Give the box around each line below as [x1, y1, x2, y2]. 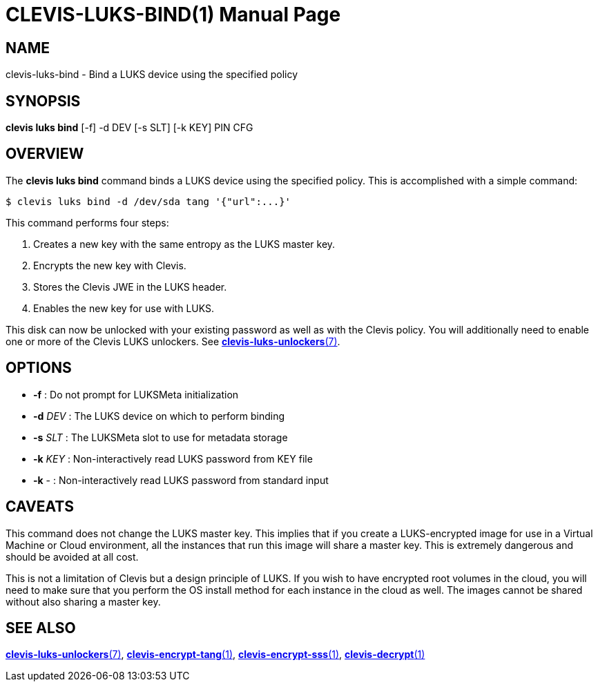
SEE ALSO [6, 619, 76, 637]
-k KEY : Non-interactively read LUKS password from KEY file [33, 452, 313, 465]
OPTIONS [6, 359, 72, 377]
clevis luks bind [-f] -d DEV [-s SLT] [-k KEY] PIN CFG [6, 122, 253, 134]
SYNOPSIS [6, 92, 81, 110]
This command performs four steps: [6, 216, 169, 229]
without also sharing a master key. [6, 595, 161, 608]
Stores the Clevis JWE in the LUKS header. [33, 280, 227, 293]
